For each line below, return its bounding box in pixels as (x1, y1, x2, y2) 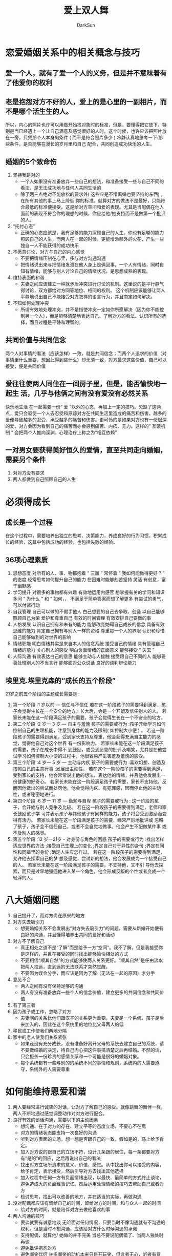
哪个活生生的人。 (18, 107, 73, 116)
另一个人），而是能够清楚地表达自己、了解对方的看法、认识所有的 (25, 313, 162, 319)
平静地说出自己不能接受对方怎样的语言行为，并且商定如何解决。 (20, 293, 155, 300)
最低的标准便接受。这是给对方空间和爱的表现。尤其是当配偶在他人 (25, 203, 164, 210)
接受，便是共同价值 (5, 363, 46, 369)
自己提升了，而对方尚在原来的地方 (12, 912, 85, 918)
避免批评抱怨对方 (20, 1245, 57, 1251)
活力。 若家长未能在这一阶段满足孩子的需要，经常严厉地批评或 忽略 (21, 817, 164, 823)
